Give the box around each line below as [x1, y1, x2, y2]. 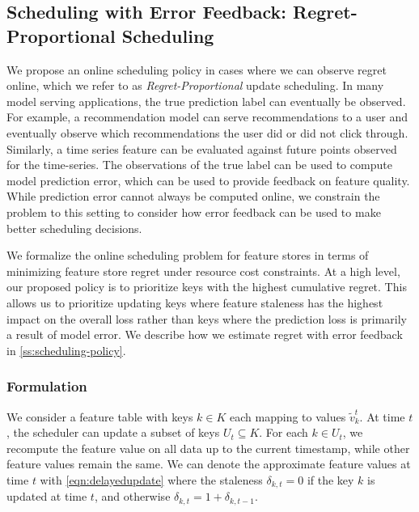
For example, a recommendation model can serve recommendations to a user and [6, 108, 408, 125]
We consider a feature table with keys [6, 408, 193, 425]
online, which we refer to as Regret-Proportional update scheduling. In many [6, 77, 384, 94]
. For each [259, 424, 308, 441]
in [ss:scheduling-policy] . [6, 341, 126, 358]
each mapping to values [230, 408, 346, 425]
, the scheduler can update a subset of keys [6, 424, 220, 441]
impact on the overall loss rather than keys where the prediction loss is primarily [6, 310, 407, 327]
